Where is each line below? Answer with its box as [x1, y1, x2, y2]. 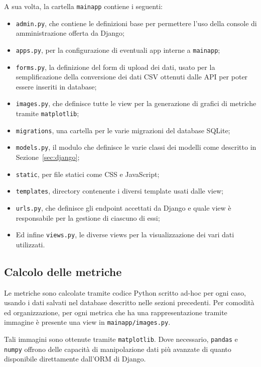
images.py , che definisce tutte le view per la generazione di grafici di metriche [16, 98, 256, 109]
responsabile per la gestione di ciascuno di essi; [16, 212, 160, 223]
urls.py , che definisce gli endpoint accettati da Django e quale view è [16, 202, 231, 213]
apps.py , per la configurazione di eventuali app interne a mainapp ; [16, 44, 220, 55]
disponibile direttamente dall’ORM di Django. [4, 353, 146, 364]
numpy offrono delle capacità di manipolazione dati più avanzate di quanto [4, 343, 231, 354]
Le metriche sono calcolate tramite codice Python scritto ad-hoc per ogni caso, [4, 287, 246, 298]
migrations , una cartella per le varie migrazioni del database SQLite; [16, 125, 230, 135]
